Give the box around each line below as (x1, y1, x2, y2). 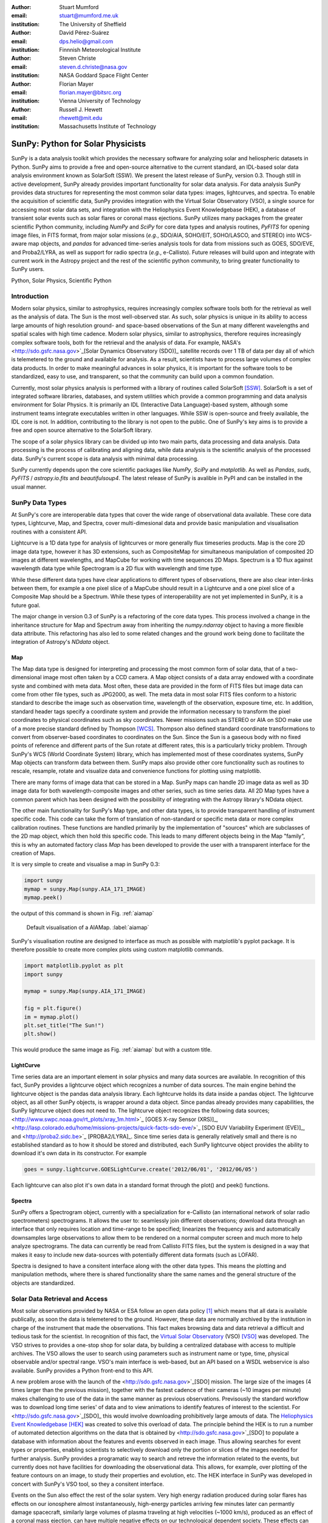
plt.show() (24, 1030, 56, 1037)
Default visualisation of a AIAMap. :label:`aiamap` (26, 924, 149, 931)
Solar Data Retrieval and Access (11, 1295, 108, 1303)
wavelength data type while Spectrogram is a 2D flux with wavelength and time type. (11, 565, 224, 572)
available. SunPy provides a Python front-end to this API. (11, 1366, 153, 1374)
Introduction (11, 292, 49, 300)
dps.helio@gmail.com (59, 37, 114, 45)
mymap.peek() (24, 894, 63, 901)
